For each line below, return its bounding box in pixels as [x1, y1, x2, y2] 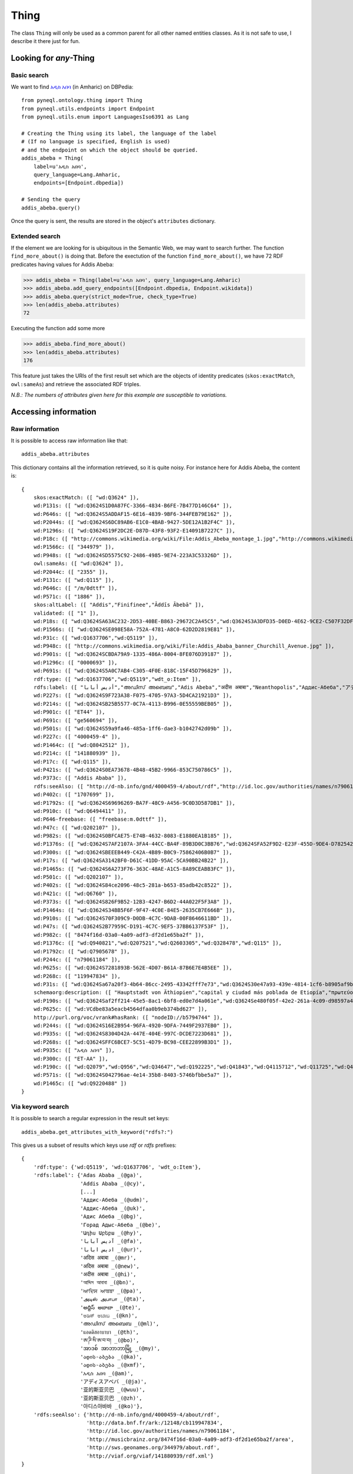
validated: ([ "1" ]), [33, 610, 99, 616]
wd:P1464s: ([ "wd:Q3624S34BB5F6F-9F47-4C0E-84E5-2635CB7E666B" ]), [33, 907, 235, 913]
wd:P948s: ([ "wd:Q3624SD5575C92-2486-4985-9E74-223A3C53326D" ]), [33, 552, 232, 558]
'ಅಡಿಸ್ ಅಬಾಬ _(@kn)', [80, 1312, 138, 1319]
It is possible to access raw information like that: [11, 437, 128, 445]
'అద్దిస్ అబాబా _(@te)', [80, 1304, 141, 1311]
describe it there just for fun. [11, 37, 81, 44]
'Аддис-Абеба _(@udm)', [80, 1197, 149, 1203]
